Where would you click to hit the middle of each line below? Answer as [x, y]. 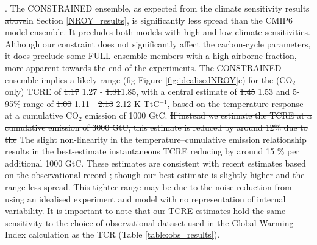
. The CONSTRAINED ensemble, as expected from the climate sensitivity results [157, 8]
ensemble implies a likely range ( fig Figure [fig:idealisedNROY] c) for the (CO [149, 79]
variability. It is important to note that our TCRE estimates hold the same [145, 211]
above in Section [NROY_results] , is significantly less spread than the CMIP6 [149, 20]
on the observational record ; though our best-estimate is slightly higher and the [155, 175]
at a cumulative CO [42, 115]
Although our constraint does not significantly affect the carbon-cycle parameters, [158, 43]
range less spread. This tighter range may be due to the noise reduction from [148, 186]
